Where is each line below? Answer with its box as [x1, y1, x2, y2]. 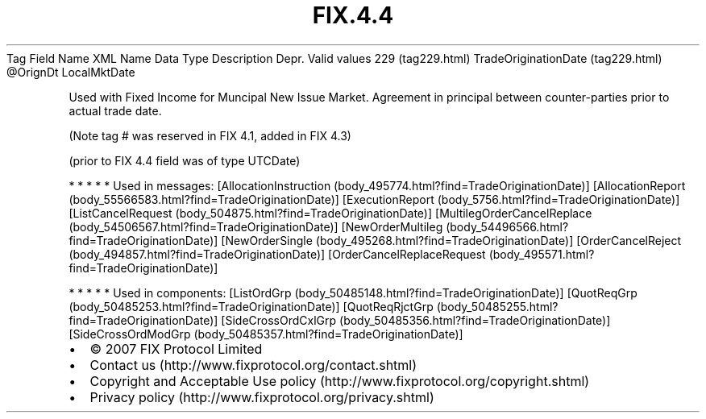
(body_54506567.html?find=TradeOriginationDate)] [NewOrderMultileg [69, 219, 443, 234]
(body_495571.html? [488, 247, 595, 261]
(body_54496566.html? [446, 219, 569, 234]
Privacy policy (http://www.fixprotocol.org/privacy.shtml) [89, 388, 434, 405]
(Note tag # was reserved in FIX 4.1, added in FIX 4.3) [69, 128, 351, 143]
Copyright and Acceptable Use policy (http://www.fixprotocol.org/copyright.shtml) [89, 372, 590, 389]
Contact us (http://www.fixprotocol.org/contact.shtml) [89, 356, 417, 373]
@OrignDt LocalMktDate [6, 64, 135, 79]
